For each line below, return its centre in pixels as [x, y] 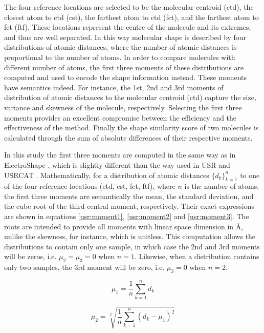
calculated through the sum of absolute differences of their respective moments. [128, 137]
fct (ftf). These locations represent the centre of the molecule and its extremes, [128, 27]
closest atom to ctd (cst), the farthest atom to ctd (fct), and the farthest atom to [131, 17]
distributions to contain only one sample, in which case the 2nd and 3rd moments [132, 246]
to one [250, 175]
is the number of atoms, [222, 186]
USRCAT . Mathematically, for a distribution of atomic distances [107, 175]
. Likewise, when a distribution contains [197, 256]
